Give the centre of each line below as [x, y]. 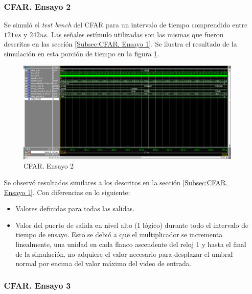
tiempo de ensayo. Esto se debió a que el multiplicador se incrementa [119, 234]
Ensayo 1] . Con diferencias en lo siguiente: [67, 192]
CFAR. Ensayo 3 [37, 285]
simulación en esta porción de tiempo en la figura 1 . [82, 53]
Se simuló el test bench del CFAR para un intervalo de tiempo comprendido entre [126, 25]
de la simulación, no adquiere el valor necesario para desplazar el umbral [124, 254]
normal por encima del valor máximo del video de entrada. [103, 263]
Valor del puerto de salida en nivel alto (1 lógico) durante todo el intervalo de [132, 225]
